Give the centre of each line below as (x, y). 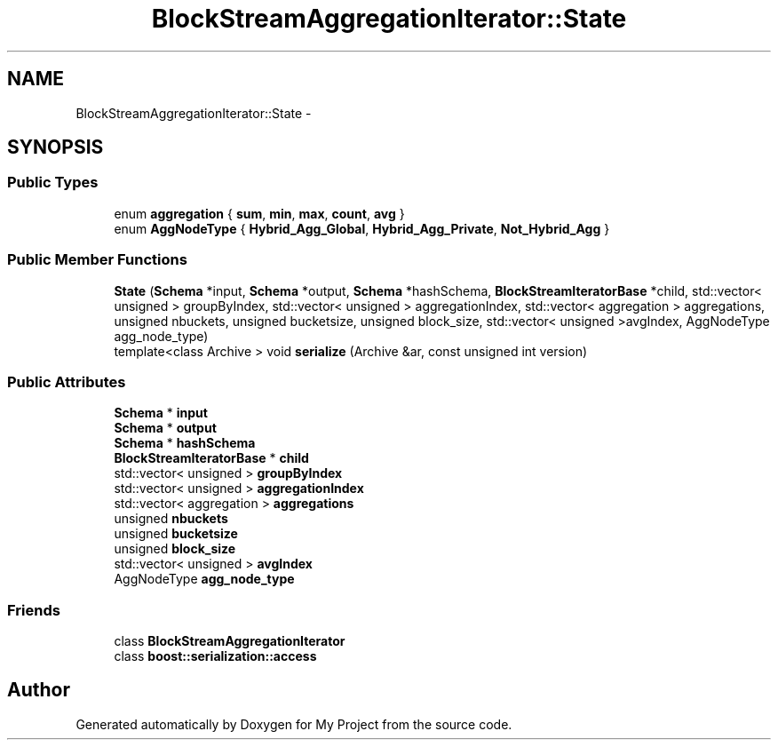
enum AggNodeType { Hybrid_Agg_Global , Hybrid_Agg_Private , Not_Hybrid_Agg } (362, 228)
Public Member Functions (97, 260)
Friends (34, 610)
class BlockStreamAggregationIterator (230, 641)
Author (39, 690)
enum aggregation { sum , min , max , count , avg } (259, 213)
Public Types (53, 183)
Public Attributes (67, 381)
